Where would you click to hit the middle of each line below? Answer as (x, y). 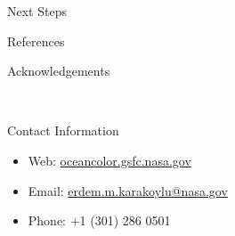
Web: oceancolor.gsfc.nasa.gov (109, 160)
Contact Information (63, 130)
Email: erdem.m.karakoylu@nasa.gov (128, 190)
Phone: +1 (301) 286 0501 (99, 220)
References (36, 41)
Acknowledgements (59, 71)
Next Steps (37, 11)
